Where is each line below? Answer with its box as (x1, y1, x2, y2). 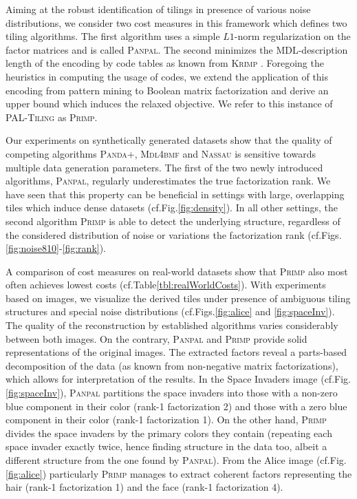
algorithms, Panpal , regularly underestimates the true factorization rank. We (6, 173, 331, 188)
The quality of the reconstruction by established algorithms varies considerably (6, 318, 338, 332)
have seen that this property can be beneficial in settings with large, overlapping (6, 187, 345, 201)
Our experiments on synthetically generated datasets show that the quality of (6, 133, 332, 147)
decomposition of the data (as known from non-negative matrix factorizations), (6, 358, 338, 372)
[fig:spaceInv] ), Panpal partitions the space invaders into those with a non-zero (6, 385, 338, 400)
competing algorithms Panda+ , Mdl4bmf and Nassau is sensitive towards (6, 146, 316, 160)
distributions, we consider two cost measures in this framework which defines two (6, 15, 347, 30)
